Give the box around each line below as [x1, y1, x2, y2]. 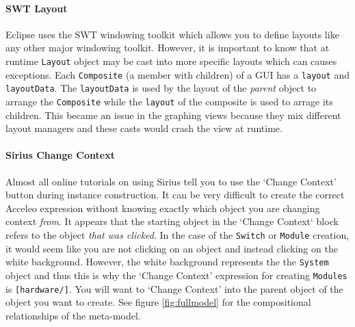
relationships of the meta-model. [5, 308, 141, 322]
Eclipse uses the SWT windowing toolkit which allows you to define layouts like [5, 27, 339, 41]
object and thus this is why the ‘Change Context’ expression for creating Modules [5, 267, 347, 282]
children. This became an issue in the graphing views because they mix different [5, 107, 341, 122]
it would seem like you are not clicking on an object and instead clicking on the [5, 241, 338, 255]
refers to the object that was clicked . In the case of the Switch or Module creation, [5, 227, 350, 241]
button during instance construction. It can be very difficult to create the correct [5, 187, 345, 202]
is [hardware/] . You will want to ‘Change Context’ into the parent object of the [5, 281, 343, 296]
